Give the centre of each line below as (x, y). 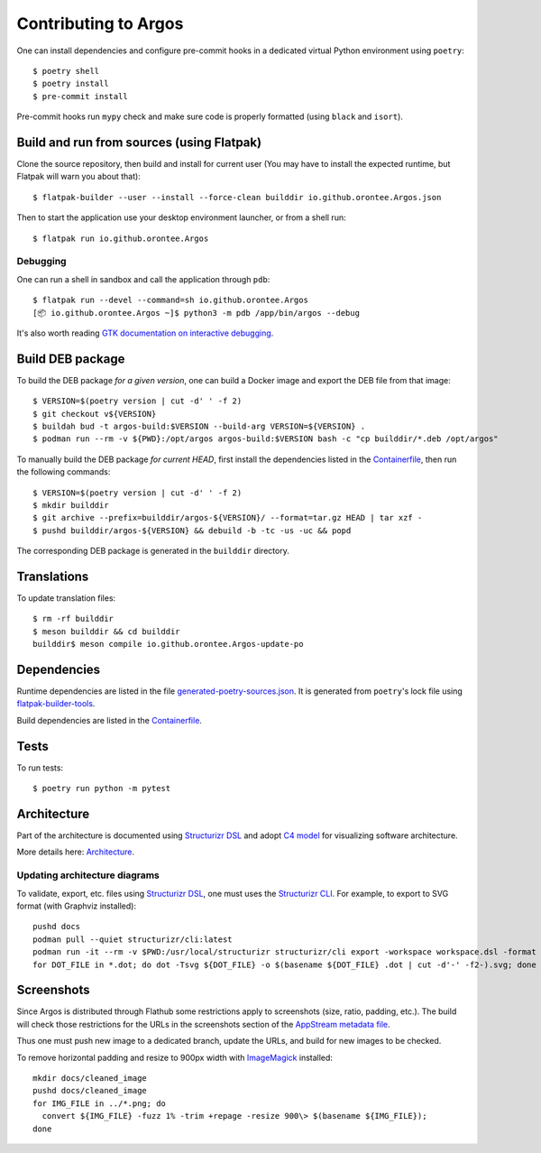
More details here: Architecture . (76, 852)
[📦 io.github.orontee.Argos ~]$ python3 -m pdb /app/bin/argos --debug (197, 313)
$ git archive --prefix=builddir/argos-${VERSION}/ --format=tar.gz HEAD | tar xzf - (228, 518)
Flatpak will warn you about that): (79, 177)
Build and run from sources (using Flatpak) (139, 142)
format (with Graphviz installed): (77, 906)
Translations (53, 576)
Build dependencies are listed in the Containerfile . (110, 720)
